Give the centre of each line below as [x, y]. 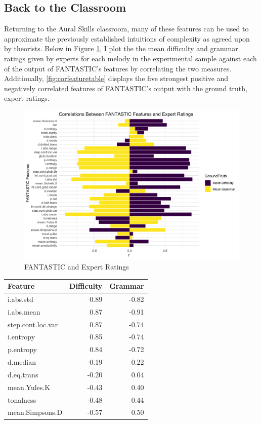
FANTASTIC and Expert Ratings [77, 266]
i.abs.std [20, 299]
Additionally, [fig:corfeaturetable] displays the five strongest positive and [116, 78]
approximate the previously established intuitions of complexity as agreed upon [127, 38]
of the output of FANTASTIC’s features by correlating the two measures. [118, 68]
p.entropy [23, 349]
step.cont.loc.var [33, 324]
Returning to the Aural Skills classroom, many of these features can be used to [126, 29]
